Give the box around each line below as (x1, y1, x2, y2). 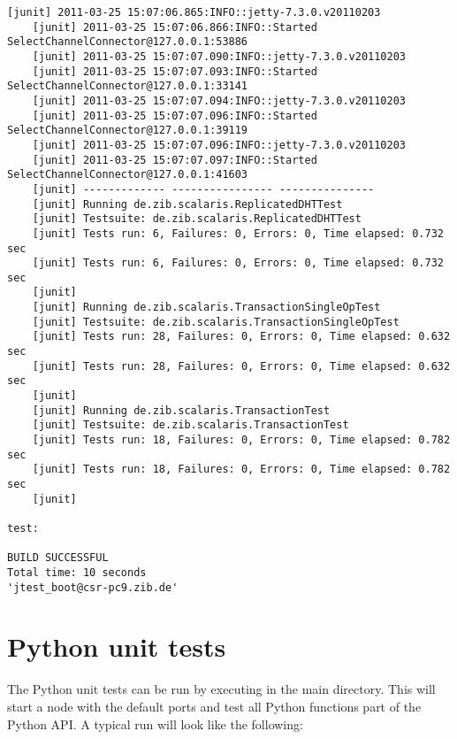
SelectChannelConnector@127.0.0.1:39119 (7, 124, 248, 137)
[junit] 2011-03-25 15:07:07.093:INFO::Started (32, 65, 317, 78)
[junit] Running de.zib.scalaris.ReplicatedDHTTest (32, 197, 343, 211)
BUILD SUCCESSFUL (7, 551, 109, 565)
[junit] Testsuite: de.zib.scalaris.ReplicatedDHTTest (32, 212, 362, 226)
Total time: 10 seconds (7, 566, 147, 579)
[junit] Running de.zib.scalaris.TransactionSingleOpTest (32, 301, 381, 314)
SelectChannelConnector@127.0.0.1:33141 (7, 80, 248, 93)
